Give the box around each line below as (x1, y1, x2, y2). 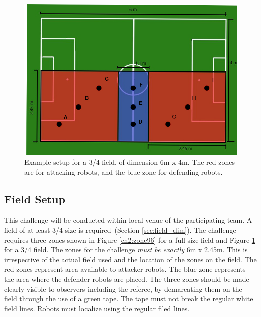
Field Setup (4, 191, 65, 206)
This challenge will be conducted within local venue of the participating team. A (4, 215, 252, 225)
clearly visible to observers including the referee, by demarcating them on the (4, 283, 242, 294)
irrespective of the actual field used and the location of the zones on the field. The (4, 254, 257, 264)
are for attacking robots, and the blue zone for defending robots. (24, 166, 223, 177)
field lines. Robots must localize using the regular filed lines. (4, 303, 190, 313)
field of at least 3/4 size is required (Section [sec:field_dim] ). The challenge (4, 224, 236, 235)
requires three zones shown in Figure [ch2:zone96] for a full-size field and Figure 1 (4, 234, 255, 245)
